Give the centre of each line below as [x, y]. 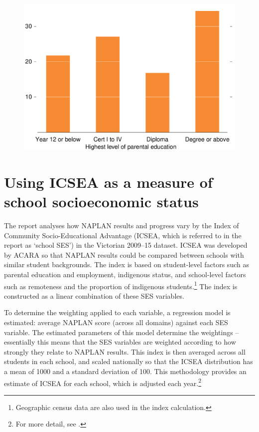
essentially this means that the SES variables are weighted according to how [120, 342]
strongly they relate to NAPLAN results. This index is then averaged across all [125, 351]
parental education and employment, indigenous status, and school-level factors [125, 274]
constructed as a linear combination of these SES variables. [94, 295]
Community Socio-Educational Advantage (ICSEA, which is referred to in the [123, 235]
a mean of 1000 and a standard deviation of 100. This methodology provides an [125, 371]
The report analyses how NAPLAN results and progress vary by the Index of [122, 225]
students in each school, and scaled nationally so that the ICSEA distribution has [129, 361]
